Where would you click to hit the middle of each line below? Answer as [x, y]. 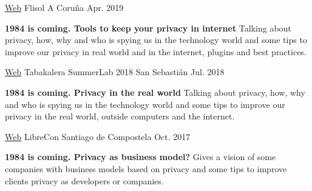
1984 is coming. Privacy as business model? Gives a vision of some [141, 157]
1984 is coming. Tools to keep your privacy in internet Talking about [148, 28]
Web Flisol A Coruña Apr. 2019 [64, 7]
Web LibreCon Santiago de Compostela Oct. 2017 [98, 136]
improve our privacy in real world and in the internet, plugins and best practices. [156, 51]
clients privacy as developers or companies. [84, 180]
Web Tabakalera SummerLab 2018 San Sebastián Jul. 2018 [115, 72]
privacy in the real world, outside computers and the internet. [120, 116]
